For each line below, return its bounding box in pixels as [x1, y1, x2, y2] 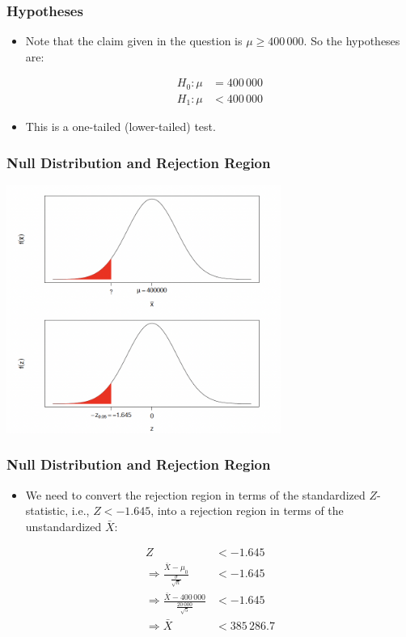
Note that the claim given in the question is [25, 32, 243, 49]
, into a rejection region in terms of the [150, 502, 344, 519]
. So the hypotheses [303, 32, 400, 49]
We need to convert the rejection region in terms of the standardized [25, 486, 366, 503]
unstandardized [25, 517, 102, 534]
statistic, [25, 502, 69, 519]
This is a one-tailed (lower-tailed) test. [25, 118, 216, 135]
